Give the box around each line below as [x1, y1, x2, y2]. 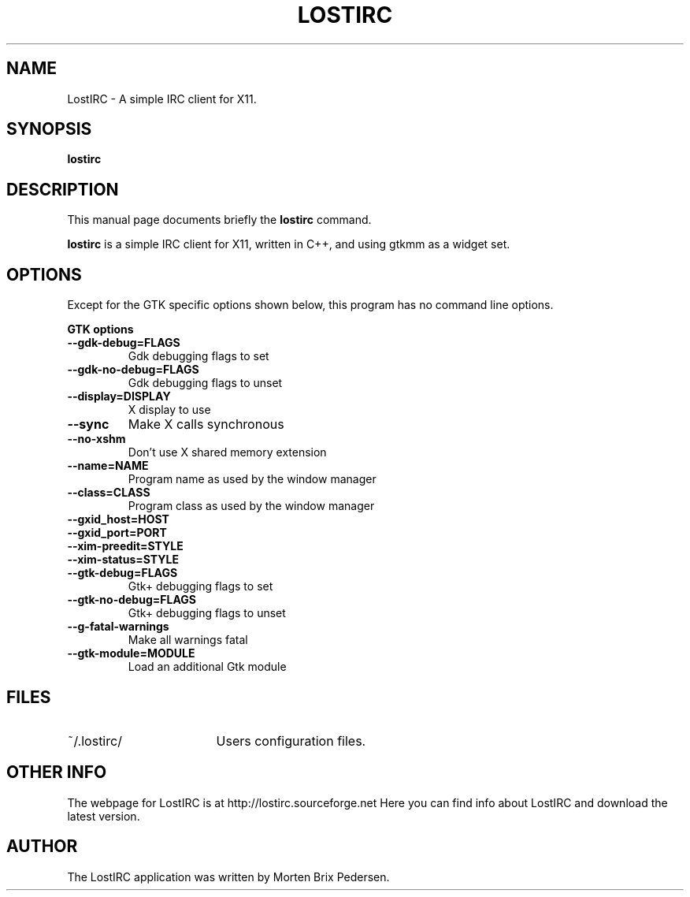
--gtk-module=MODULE [67, 646, 195, 661]
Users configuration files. [216, 732, 366, 749]
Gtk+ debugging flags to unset [128, 606, 286, 620]
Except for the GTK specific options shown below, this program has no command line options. [67, 298, 554, 312]
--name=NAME [67, 459, 149, 473]
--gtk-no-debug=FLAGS [67, 593, 196, 607]
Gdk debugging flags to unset [128, 376, 283, 390]
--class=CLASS [67, 486, 150, 500]
